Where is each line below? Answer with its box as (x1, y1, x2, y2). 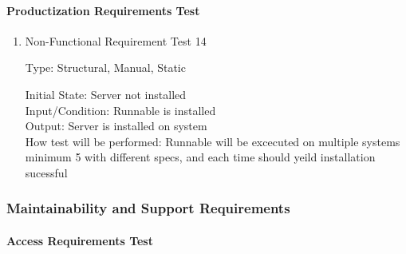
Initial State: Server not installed (25, 85, 187, 102)
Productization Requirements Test (6, 2, 200, 18)
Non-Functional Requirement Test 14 (25, 32, 207, 49)
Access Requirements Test (6, 232, 153, 248)
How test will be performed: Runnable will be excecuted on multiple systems (25, 133, 400, 149)
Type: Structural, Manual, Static (25, 59, 186, 76)
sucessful (25, 164, 68, 181)
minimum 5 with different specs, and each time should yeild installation (25, 149, 376, 165)
